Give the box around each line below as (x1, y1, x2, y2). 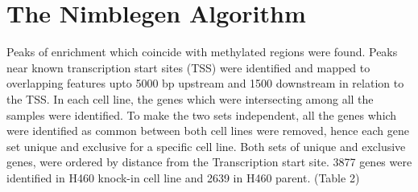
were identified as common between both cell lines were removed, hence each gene (6, 122, 409, 139)
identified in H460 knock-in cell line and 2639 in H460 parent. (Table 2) (6, 169, 360, 186)
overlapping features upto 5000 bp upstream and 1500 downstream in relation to (6, 75, 404, 92)
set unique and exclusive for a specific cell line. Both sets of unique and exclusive (6, 137, 406, 154)
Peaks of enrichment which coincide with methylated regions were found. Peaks (6, 43, 398, 60)
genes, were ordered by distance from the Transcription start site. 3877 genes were (6, 153, 412, 170)
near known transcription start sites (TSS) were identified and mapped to (6, 59, 370, 76)
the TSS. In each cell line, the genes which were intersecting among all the (6, 90, 374, 107)
